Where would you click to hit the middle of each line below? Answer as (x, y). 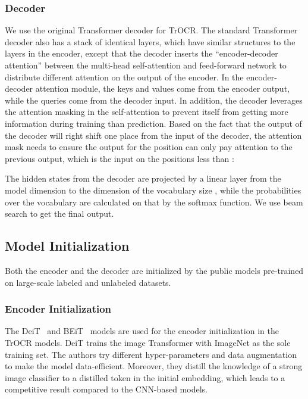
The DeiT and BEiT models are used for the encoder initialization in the (142, 331)
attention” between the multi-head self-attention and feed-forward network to (146, 65)
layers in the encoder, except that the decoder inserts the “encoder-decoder (142, 53)
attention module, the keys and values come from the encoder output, (162, 88)
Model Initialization (67, 246)
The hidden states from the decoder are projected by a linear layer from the (143, 178)
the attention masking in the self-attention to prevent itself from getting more (147, 112)
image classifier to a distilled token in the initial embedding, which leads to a (145, 377)
